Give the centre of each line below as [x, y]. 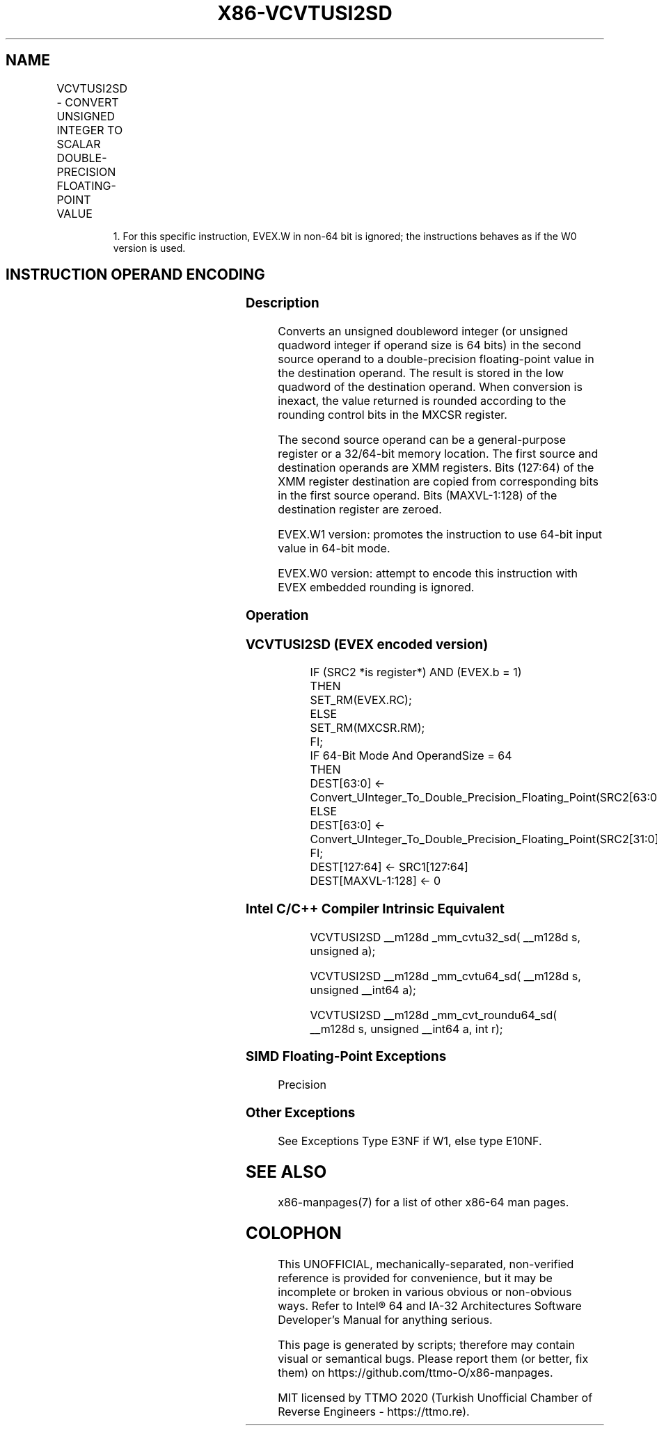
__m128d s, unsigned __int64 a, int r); [406, 1029]
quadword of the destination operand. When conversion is [430, 387]
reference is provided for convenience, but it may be [415, 1278]
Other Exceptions [300, 1112]
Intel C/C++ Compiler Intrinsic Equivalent [375, 909]
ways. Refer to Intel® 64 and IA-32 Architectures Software [430, 1306]
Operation [277, 615]
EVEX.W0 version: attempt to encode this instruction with [428, 574]
